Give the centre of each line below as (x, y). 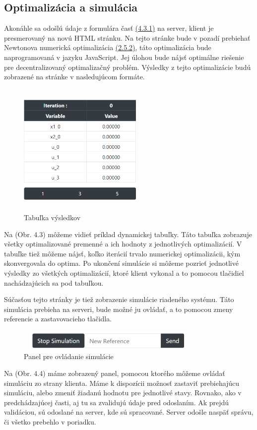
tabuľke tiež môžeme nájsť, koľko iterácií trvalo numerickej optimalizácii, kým (122, 253)
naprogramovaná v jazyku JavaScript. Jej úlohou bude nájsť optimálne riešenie (124, 57)
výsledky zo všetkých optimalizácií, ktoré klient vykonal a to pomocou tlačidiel (124, 273)
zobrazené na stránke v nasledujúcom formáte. (74, 77)
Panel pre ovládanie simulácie (69, 356)
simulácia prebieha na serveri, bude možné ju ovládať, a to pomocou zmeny (119, 309)
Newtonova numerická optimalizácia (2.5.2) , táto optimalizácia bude (108, 47)
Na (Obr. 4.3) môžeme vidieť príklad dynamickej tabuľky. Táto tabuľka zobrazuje (128, 234)
